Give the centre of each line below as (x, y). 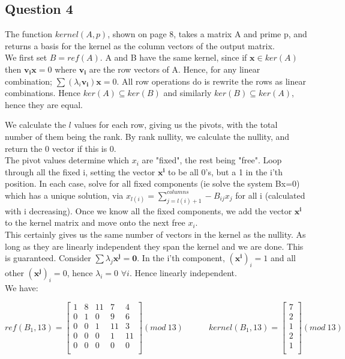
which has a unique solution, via (64, 195)
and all (283, 258)
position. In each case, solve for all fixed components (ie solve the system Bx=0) (152, 183)
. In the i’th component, (181, 258)
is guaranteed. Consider (48, 258)
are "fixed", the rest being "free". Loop (212, 160)
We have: (22, 287)
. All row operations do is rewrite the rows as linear (211, 81)
